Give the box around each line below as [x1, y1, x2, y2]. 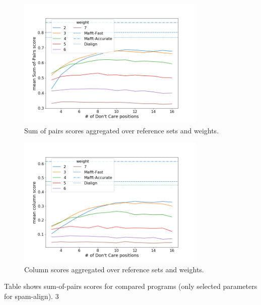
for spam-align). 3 [4, 290, 59, 301]
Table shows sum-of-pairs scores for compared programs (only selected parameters [4, 281, 257, 291]
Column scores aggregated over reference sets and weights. [24, 264, 204, 274]
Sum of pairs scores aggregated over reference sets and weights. [24, 125, 219, 136]
